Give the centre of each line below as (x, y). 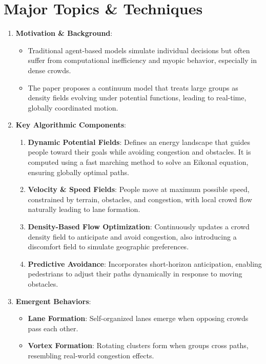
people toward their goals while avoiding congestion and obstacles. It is (139, 152)
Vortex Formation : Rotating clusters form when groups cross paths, (138, 345)
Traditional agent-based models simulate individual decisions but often (139, 50)
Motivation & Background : (64, 33)
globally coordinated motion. (73, 107)
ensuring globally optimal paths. (78, 172)
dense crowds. (49, 70)
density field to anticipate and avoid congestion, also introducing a (132, 236)
